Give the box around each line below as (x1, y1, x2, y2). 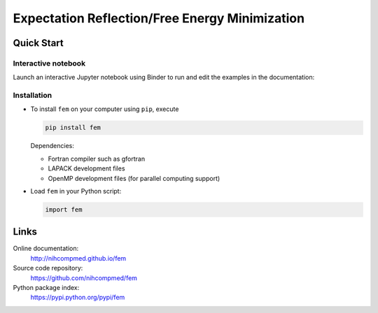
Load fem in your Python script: (30, 187, 122, 195)
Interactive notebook (13, 58, 86, 68)
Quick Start (13, 37, 64, 49)
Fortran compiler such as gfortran (48, 154, 146, 163)
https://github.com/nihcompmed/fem (30, 273, 138, 282)
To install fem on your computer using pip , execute (30, 105, 179, 113)
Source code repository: (13, 264, 83, 272)
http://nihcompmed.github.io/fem (30, 254, 127, 262)
